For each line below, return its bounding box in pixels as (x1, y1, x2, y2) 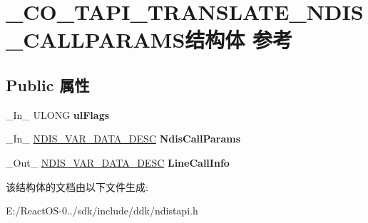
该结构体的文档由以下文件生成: (6, 179, 148, 194)
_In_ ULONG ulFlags (6, 107, 110, 122)
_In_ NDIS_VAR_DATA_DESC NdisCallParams (6, 131, 241, 146)
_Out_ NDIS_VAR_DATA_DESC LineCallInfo (6, 155, 230, 170)
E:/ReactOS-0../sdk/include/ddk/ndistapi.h (6, 203, 198, 218)
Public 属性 (6, 73, 90, 95)
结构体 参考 (185, 25, 293, 54)
